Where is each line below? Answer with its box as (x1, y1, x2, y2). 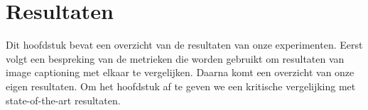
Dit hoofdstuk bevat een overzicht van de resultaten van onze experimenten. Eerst (6, 37, 363, 52)
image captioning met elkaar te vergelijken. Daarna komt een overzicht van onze (6, 65, 355, 80)
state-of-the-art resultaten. (6, 92, 121, 107)
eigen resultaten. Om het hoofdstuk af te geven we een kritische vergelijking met (6, 78, 356, 93)
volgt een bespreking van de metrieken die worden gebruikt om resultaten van (6, 51, 345, 66)
